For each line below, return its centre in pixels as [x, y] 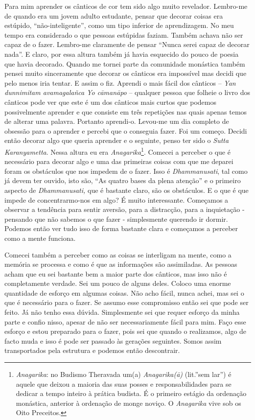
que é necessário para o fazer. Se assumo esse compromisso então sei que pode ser [127, 302]
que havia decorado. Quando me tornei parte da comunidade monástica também [125, 63]
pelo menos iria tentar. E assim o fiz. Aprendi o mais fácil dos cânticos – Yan [120, 82]
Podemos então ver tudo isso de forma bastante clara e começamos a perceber [121, 228]
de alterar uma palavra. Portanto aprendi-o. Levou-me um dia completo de [117, 121]
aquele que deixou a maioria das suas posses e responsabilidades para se [124, 384]
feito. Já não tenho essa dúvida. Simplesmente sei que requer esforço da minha [122, 312]
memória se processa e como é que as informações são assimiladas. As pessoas [121, 264]
